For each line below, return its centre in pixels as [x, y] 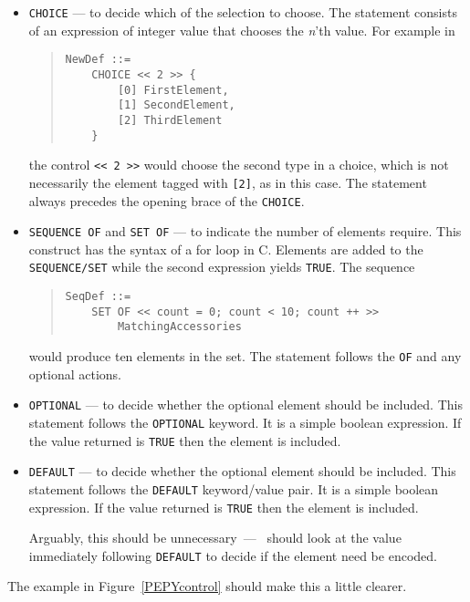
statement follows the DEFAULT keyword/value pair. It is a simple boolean [234, 488]
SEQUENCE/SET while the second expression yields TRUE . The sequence [222, 267]
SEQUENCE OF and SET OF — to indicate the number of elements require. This [245, 231]
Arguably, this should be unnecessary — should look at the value [215, 538]
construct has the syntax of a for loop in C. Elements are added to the [226, 249]
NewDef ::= [98, 60]
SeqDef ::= [98, 297]
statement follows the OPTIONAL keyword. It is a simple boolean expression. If [245, 422]
